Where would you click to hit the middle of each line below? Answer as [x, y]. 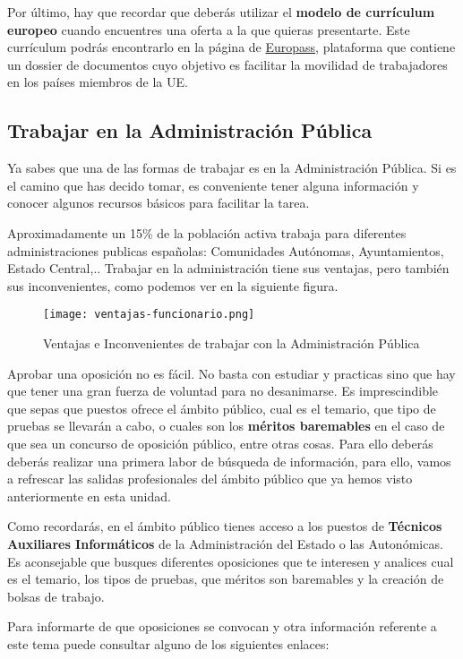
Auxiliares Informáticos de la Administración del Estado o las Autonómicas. [225, 543]
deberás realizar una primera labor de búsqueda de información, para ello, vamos [229, 461]
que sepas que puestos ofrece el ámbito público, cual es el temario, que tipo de [222, 408]
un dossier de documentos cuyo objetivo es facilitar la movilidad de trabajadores [227, 64]
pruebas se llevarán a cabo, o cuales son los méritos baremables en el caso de [226, 426]
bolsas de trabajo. [56, 596]
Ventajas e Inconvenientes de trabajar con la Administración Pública [231, 342]
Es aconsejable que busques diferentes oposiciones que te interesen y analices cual [231, 561]
